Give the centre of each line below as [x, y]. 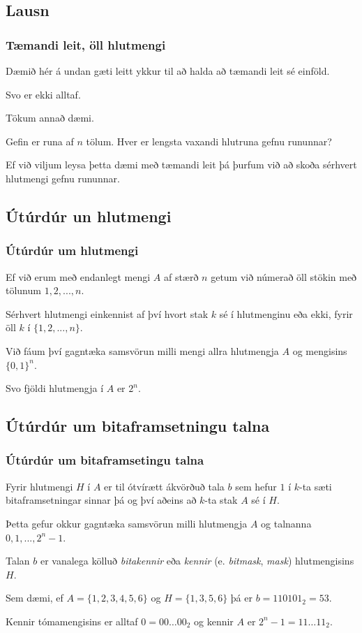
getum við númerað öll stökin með [284, 276]
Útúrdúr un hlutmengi [89, 216]
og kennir [214, 621]
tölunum [23, 290]
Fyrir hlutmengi [39, 486]
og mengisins [320, 350]
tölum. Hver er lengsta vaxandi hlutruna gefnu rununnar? [209, 141]
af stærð [181, 276]
